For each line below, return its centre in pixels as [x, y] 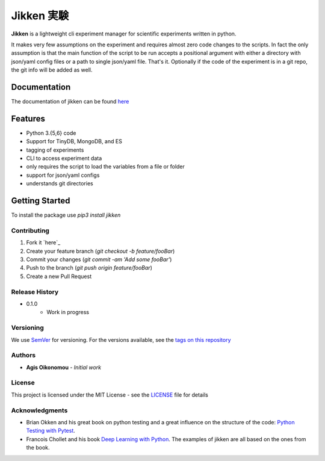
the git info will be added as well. [52, 70]
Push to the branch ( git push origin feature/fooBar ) [89, 268]
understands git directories [60, 184]
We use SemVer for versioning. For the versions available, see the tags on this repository [121, 339]
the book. [38, 448]
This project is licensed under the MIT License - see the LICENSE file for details [110, 395]
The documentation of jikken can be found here [70, 102]
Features [28, 118]
